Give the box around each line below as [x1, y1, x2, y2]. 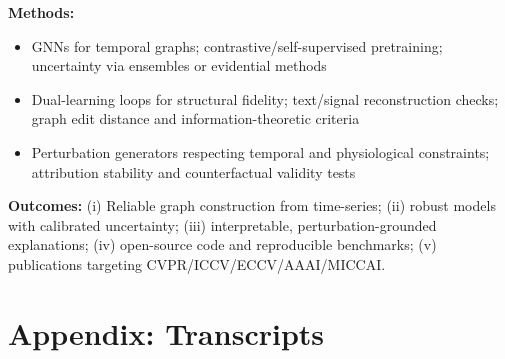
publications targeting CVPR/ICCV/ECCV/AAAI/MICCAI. [8, 253, 386, 274]
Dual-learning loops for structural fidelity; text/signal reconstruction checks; [31, 88, 499, 109]
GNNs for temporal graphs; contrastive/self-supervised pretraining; [31, 35, 443, 56]
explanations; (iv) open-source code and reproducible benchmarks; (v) [8, 234, 437, 255]
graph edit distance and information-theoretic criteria [31, 108, 360, 129]
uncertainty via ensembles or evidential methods [31, 55, 327, 76]
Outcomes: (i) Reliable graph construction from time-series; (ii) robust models [8, 195, 496, 216]
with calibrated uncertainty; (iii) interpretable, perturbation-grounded [8, 214, 437, 235]
